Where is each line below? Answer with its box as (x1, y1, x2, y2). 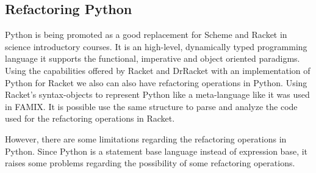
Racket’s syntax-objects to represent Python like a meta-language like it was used (5, 88, 310, 101)
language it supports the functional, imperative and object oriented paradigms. (5, 52, 300, 65)
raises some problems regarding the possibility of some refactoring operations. (5, 156, 295, 169)
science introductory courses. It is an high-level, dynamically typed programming (5, 40, 307, 53)
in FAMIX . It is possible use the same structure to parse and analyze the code (5, 100, 298, 112)
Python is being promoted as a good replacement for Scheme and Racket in (5, 28, 287, 41)
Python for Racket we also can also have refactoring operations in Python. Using (5, 76, 307, 89)
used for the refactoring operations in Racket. (5, 112, 175, 125)
